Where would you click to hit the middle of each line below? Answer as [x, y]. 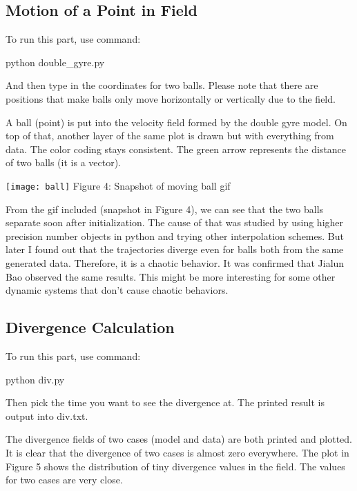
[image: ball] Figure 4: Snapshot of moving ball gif [118, 185]
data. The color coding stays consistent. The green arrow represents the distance [176, 149]
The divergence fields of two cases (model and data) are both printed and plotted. [179, 439]
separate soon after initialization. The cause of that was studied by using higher [175, 222]
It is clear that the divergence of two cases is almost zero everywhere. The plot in [177, 452]
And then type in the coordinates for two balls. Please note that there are [162, 85]
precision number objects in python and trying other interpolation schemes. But [175, 236]
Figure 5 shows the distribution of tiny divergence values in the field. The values [175, 466]
